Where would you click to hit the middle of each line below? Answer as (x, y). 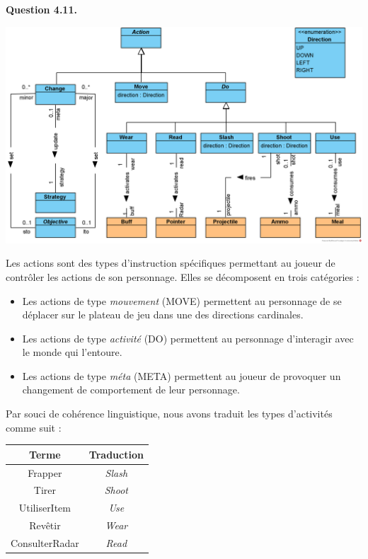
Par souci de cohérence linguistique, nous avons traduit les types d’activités (169, 414)
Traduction (116, 454)
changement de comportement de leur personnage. (131, 390)
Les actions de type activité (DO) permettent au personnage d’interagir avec (188, 338)
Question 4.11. (41, 9)
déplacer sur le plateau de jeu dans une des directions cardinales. (163, 315)
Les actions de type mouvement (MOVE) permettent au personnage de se (182, 300)
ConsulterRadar (45, 542)
